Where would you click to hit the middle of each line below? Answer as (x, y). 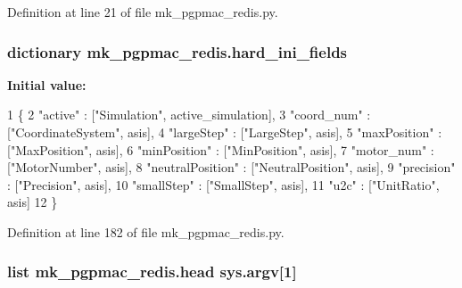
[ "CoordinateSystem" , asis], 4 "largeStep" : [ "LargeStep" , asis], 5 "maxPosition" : (225, 132)
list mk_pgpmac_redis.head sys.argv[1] (152, 272)
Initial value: (47, 84)
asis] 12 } (33, 202)
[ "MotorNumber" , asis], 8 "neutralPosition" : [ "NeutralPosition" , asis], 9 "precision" (231, 167)
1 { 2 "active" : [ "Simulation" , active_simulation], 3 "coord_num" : (189, 115)
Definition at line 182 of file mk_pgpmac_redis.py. (146, 231)
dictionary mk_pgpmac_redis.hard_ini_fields (177, 51)
